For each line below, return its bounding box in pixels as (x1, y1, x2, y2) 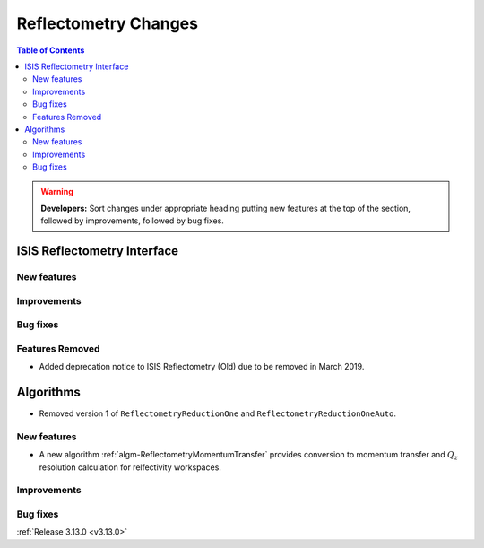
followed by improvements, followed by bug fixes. (40, 215, 224, 226)
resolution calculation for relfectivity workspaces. (39, 462, 221, 473)
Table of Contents (16, 45, 85, 56)
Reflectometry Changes (16, 13, 199, 33)
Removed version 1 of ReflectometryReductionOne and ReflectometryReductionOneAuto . (39, 408, 396, 419)
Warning (40, 187, 73, 197)
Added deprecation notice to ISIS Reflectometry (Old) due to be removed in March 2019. (39, 361, 365, 372)
